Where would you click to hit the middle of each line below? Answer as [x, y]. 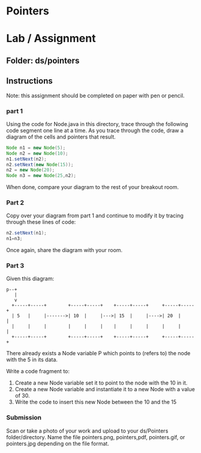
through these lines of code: [41, 222]
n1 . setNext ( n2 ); [26, 159]
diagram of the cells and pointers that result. [61, 137]
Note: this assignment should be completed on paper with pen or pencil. [95, 95]
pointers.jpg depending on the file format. [58, 443]
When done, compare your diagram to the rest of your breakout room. [92, 187]
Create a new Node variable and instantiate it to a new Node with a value [105, 389]
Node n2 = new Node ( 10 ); [37, 153]
